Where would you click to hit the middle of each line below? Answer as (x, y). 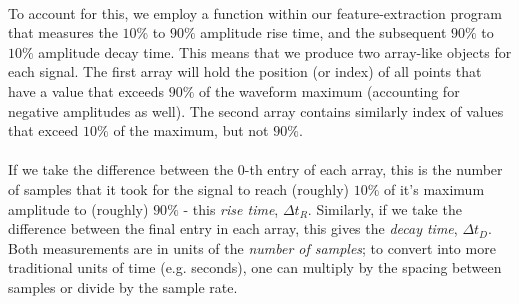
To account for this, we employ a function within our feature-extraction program (255, 12)
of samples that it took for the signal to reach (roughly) (179, 188)
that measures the (63, 32)
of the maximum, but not (191, 130)
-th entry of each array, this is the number (373, 169)
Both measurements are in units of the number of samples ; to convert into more (252, 247)
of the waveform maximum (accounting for (329, 90)
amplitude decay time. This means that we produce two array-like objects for (275, 51)
